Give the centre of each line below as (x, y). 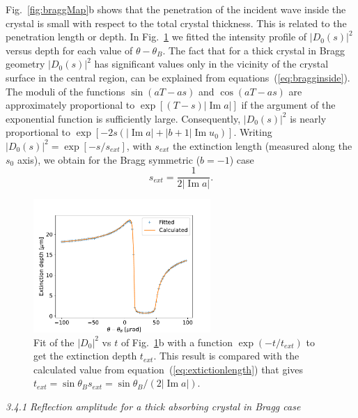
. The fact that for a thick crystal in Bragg (254, 50)
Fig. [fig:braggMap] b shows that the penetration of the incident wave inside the (176, 9)
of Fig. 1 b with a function (177, 342)
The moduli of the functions (65, 91)
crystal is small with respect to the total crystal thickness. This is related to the (176, 23)
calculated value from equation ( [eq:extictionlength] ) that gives (169, 369)
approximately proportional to (70, 105)
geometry (25, 64)
